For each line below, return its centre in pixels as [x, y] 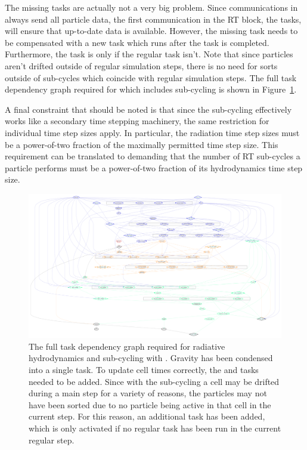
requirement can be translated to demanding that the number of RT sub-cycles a [153, 156]
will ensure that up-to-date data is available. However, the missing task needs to [151, 31]
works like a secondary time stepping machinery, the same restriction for [137, 121]
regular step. [52, 440]
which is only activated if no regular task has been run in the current [155, 428]
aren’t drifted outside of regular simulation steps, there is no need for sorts [141, 65]
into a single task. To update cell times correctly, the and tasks [144, 370]
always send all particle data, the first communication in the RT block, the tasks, [153, 19]
